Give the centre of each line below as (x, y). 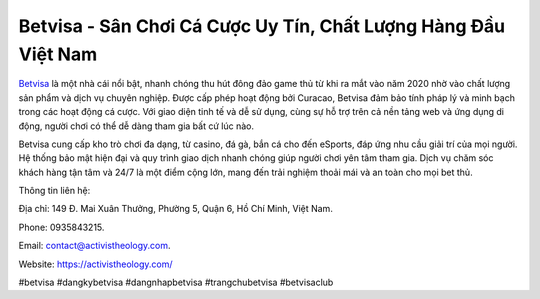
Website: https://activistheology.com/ (95, 264)
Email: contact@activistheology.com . (94, 246)
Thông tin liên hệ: (54, 191)
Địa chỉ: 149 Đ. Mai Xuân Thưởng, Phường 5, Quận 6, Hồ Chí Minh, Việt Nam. (176, 209)
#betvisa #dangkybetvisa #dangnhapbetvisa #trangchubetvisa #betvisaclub (176, 282)
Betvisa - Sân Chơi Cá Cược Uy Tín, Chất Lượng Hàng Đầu (261, 26)
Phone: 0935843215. (61, 227)
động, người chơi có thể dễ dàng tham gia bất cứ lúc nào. (136, 126)
